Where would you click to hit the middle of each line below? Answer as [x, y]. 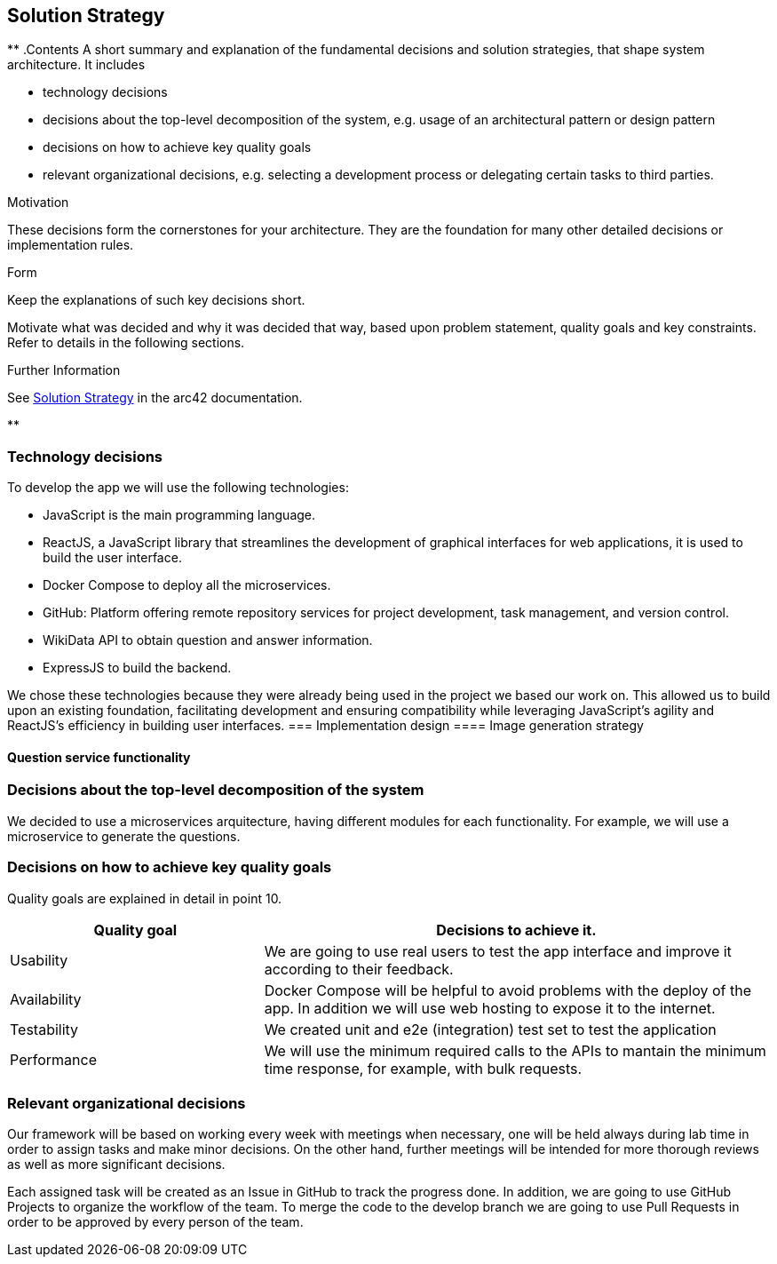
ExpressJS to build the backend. [137, 668]
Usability [39, 960]
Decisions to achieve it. [516, 930]
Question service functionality [99, 757]
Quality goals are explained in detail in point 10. [145, 898]
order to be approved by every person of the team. [155, 1222]
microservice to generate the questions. [124, 836]
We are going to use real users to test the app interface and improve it [498, 951]
